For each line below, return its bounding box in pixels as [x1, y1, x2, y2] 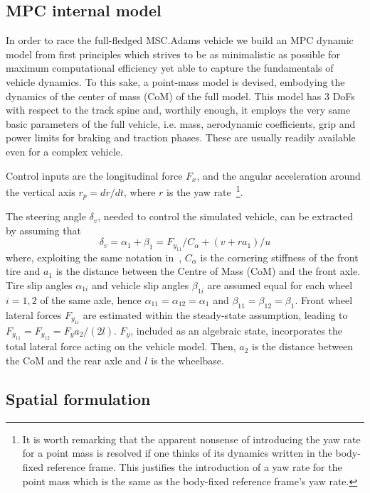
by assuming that [6, 222, 81, 237]
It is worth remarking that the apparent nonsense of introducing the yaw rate [22, 431, 361, 446]
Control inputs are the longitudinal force [6, 168, 183, 183]
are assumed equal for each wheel [207, 278, 353, 293]
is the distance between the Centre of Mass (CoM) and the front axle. [55, 264, 361, 278]
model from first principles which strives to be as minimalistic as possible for [6, 46, 340, 61]
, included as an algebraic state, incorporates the [130, 323, 343, 338]
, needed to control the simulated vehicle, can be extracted [97, 209, 353, 224]
